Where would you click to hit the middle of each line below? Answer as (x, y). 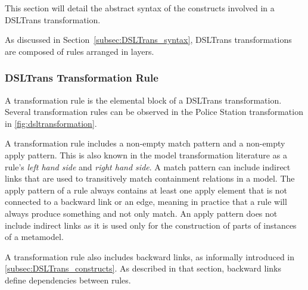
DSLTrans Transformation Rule (82, 78)
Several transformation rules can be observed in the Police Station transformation (154, 112)
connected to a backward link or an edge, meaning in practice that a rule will (146, 202)
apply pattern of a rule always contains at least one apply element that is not (146, 190)
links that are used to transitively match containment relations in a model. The (150, 178)
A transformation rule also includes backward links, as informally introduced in (150, 256)
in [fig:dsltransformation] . (51, 123)
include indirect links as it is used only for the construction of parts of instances (151, 225)
